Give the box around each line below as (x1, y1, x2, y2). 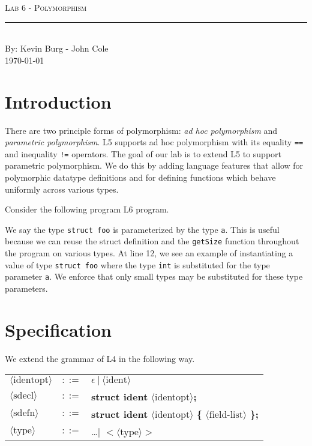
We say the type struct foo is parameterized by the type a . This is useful (5, 223, 280, 235)
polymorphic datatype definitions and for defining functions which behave (5, 171, 276, 183)
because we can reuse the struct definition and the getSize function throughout (5, 235, 299, 247)
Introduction (5, 89, 112, 113)
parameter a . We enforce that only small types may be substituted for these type (5, 270, 303, 283)
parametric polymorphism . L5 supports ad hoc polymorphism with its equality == (5, 136, 304, 148)
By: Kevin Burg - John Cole (5, 42, 109, 55)
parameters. (5, 282, 48, 294)
